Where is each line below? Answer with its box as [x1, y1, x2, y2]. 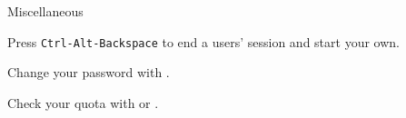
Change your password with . [7, 63, 170, 82]
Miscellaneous [7, 2, 84, 20]
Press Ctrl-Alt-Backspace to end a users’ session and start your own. [7, 32, 400, 51]
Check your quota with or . [7, 93, 159, 112]
